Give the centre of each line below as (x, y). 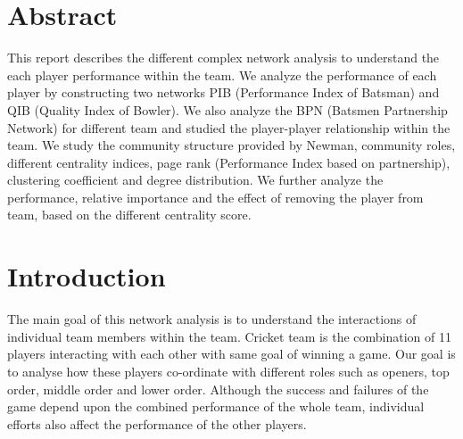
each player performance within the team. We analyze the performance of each (222, 75)
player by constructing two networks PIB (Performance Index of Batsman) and (223, 92)
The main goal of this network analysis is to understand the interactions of (212, 319)
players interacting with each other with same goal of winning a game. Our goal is (231, 354)
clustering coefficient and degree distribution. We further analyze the (195, 180)
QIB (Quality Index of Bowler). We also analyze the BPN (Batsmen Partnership (227, 109)
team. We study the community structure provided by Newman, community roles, (231, 145)
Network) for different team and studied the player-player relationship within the (229, 127)
